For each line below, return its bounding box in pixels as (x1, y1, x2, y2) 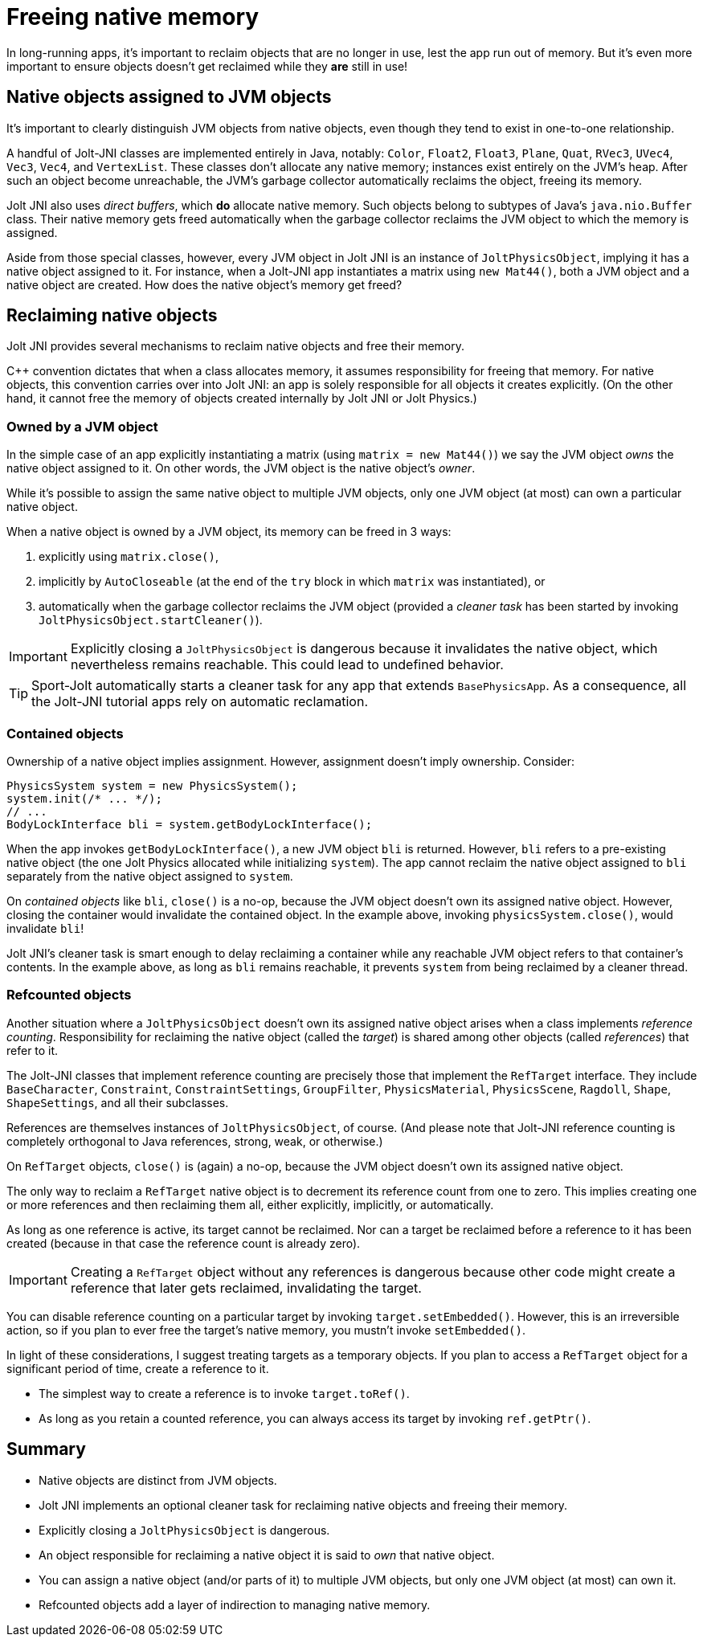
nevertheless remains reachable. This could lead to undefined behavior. (70, 656, 504, 673)
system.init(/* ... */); (6, 791, 162, 805)
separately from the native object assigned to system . (6, 869, 293, 883)
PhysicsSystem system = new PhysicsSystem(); (6, 779, 298, 792)
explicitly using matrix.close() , (39, 550, 219, 564)
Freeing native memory (6, 3, 260, 31)
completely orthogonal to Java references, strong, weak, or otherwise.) (6, 1134, 383, 1148)
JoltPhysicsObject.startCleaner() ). (39, 613, 263, 627)
